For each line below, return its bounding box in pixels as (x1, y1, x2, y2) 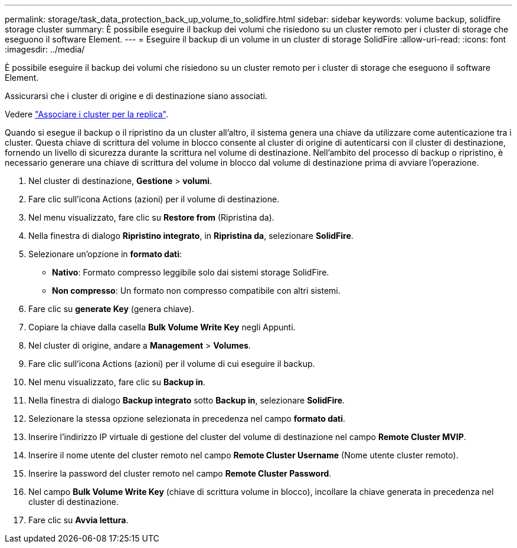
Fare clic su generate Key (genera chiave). (28, 304, 195, 314)
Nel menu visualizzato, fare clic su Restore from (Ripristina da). (28, 212, 274, 222)
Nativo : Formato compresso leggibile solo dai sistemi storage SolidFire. (52, 267, 329, 277)
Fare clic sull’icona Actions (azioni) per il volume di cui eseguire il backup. (28, 359, 315, 369)
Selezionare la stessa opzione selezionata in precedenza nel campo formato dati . (28, 414, 346, 424)
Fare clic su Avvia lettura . (28, 515, 129, 525)
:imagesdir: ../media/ (5, 44, 85, 54)
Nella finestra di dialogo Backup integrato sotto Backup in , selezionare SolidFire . (28, 395, 345, 405)
